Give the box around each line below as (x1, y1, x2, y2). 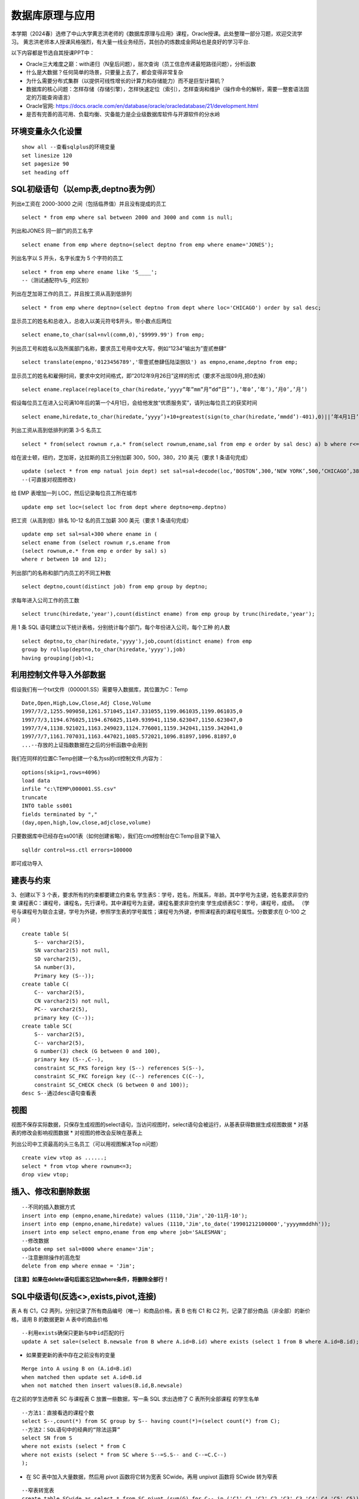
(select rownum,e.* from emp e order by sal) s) (22, 547, 167, 555)
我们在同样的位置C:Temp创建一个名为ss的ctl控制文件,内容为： (11, 755, 164, 762)
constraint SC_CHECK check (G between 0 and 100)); (34, 1081, 189, 1088)
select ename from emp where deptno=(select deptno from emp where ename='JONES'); (22, 241, 275, 248)
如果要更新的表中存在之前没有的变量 (26, 1351, 115, 1358)
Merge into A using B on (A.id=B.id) (22, 1365, 133, 1372)
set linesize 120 (22, 152, 72, 159)
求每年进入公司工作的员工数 (11, 597, 80, 604)
